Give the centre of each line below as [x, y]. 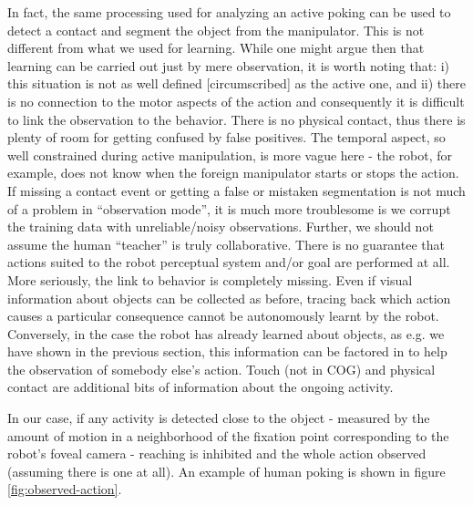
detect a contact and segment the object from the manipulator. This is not [216, 30]
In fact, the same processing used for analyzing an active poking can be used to [229, 12]
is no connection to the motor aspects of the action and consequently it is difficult [236, 101]
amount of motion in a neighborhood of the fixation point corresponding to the [228, 435]
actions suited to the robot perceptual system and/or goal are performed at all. [229, 262]
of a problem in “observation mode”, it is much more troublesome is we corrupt [229, 208]
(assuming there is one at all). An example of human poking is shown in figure [226, 471]
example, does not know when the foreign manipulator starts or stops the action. [233, 173]
